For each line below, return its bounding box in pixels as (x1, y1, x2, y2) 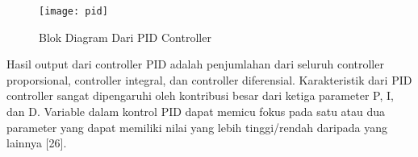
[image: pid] (39, 6, 108, 17)
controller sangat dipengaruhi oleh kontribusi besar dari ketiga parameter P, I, (6, 87, 394, 104)
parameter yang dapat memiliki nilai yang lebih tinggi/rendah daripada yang (6, 118, 387, 135)
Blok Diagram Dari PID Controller (39, 28, 211, 45)
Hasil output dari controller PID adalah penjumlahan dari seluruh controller (6, 56, 384, 72)
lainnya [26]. (6, 134, 67, 151)
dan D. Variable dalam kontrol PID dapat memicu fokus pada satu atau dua (6, 103, 386, 120)
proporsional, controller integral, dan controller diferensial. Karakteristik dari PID (6, 71, 412, 88)
